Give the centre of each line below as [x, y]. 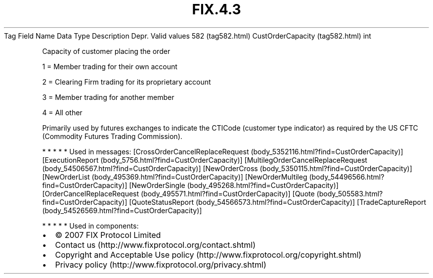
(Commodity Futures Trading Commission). [112, 136]
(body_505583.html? [350, 193]
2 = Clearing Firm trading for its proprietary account [127, 82]
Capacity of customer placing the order [106, 51]
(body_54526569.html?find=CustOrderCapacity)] [122, 210]
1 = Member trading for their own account [110, 66]
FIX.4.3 [216, 9]
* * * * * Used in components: [90, 226]
